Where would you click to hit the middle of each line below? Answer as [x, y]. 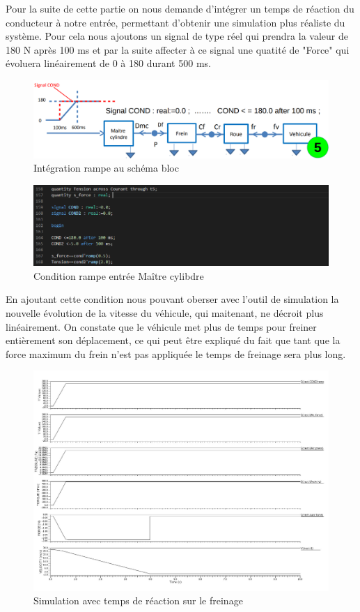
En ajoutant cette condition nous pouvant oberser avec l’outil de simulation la [172, 299]
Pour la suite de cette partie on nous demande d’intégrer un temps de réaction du [180, 8]
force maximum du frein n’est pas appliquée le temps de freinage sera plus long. [176, 353]
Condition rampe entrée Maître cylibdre [119, 275]
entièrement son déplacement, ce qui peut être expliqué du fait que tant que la [173, 340]
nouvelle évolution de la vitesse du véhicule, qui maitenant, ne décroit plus [165, 313]
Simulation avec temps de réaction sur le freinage [138, 600]
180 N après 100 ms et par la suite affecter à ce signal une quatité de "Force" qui [178, 49]
